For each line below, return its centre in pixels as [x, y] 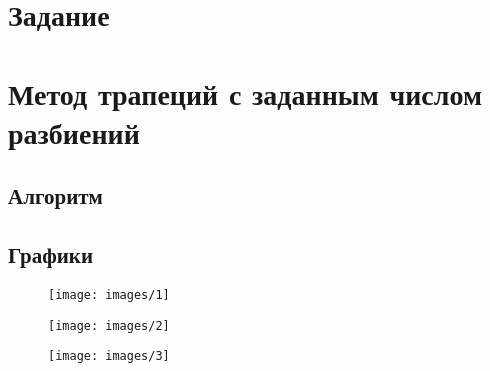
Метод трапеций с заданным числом [245, 92]
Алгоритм [55, 195]
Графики [51, 254]
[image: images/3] [109, 356]
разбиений [74, 131]
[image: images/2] [109, 325]
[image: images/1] [109, 294]
